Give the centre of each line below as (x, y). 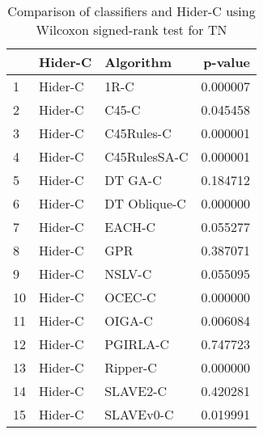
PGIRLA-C (137, 344)
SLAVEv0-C (139, 414)
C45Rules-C (138, 133)
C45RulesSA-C (146, 156)
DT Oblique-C (145, 203)
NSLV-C (128, 274)
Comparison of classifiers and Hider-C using (131, 11)
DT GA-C (133, 180)
